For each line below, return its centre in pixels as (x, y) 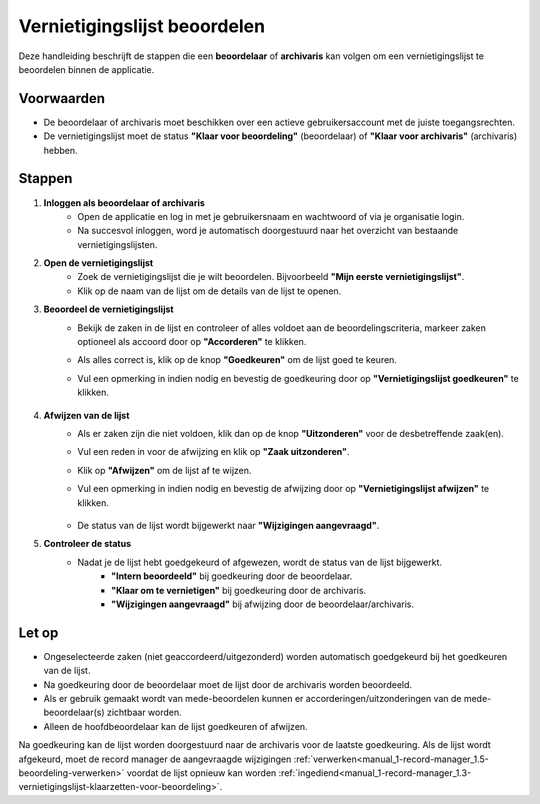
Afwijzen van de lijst (86, 415)
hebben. (61, 150)
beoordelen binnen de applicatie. (86, 69)
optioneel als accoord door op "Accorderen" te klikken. (192, 342)
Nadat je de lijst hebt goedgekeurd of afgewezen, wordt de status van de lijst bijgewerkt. (259, 562)
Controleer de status (87, 544)
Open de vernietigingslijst (98, 263)
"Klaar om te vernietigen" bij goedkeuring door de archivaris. (239, 590)
